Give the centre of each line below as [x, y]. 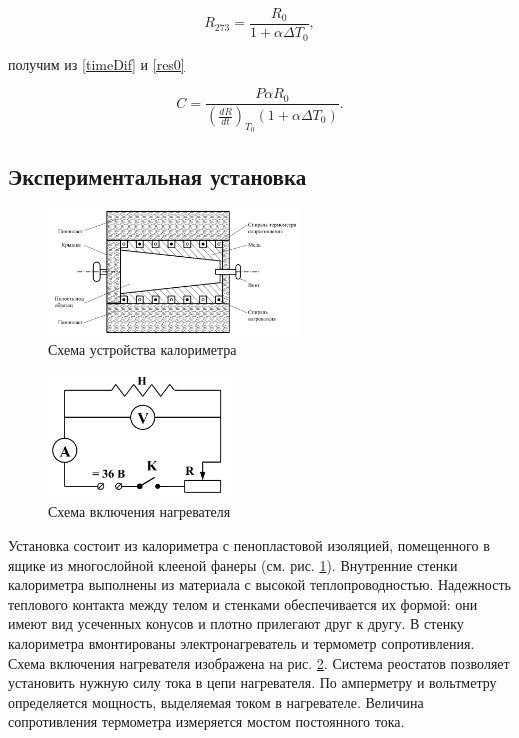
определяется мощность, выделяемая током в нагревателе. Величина [216, 701]
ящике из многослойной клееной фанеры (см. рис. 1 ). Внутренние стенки [233, 564]
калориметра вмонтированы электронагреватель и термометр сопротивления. [241, 642]
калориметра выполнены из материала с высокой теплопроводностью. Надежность [259, 584]
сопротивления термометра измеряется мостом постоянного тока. [206, 721]
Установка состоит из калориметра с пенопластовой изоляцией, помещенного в [249, 544]
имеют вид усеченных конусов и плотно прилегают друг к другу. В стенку [236, 623]
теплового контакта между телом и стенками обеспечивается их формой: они [243, 603]
